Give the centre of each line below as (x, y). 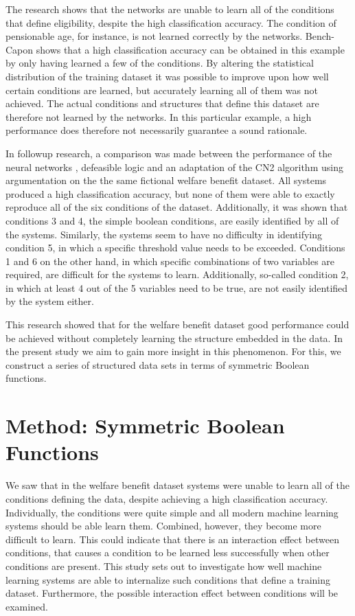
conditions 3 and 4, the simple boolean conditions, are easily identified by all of (172, 220)
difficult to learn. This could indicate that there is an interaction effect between (172, 539)
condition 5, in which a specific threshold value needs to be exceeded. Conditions (175, 248)
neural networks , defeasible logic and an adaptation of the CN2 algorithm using (174, 167)
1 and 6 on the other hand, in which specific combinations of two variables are (170, 261)
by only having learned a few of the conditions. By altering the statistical (160, 63)
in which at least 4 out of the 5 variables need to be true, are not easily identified (177, 287)
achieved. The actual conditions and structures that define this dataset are (162, 103)
